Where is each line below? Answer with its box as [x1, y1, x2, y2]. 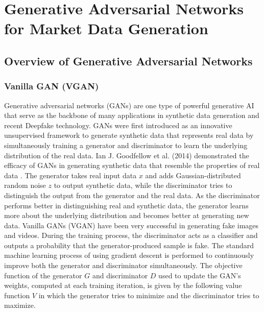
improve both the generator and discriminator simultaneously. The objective [4, 260, 243, 271]
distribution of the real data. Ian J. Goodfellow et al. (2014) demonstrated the [4, 150, 249, 160]
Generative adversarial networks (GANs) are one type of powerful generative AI [4, 100, 254, 110]
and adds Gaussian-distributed [145, 170, 241, 180]
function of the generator [4, 270, 82, 280]
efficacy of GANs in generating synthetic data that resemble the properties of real [4, 160, 260, 171]
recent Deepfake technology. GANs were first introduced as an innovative [4, 119, 232, 130]
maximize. [4, 300, 36, 310]
